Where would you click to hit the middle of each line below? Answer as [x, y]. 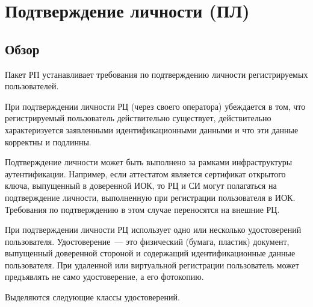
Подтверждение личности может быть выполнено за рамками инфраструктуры [149, 162]
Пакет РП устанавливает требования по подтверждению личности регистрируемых [156, 74]
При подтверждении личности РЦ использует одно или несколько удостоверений [153, 229]
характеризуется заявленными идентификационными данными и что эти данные [152, 129]
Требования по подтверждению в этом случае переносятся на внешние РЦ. [142, 209]
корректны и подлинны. [48, 141]
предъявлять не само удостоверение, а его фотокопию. [104, 277]
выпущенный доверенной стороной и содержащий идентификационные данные [150, 253]
